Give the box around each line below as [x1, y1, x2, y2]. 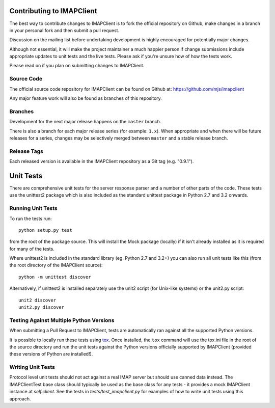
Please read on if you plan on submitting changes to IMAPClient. [9, 63, 145, 69]
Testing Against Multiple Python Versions [9, 316, 115, 323]
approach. [9, 395, 31, 402]
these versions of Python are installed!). [9, 351, 93, 357]
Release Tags [9, 148, 43, 155]
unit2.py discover [18, 305, 65, 310]
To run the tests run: [9, 215, 52, 222]
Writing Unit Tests [9, 364, 56, 371]
